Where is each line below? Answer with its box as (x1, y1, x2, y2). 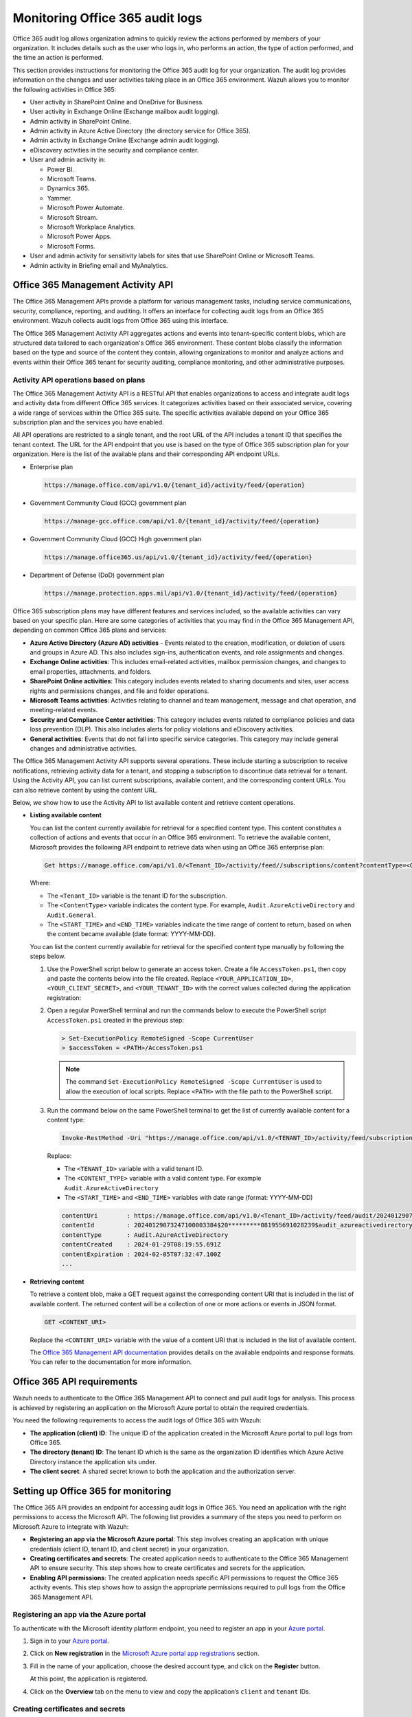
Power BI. (47, 165, 75, 173)
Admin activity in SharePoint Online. (30, 117, 132, 125)
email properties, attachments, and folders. (30, 667, 152, 676)
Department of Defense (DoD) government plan (30, 571, 165, 579)
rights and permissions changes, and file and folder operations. (30, 687, 209, 695)
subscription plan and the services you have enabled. (12, 418, 164, 427)
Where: (30, 879, 51, 887)
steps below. (30, 952, 66, 961)
